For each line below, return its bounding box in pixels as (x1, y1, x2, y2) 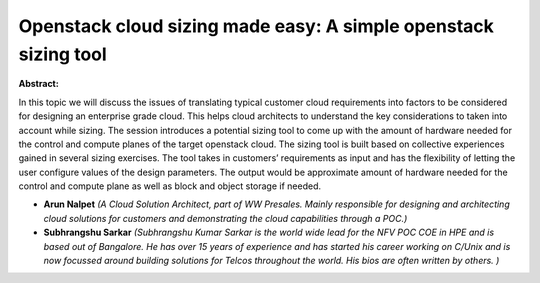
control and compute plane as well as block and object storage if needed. (18, 180, 322, 192)
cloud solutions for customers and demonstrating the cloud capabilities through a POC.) (43, 212, 408, 224)
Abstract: (18, 78, 59, 90)
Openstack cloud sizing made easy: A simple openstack (18, 15, 494, 37)
